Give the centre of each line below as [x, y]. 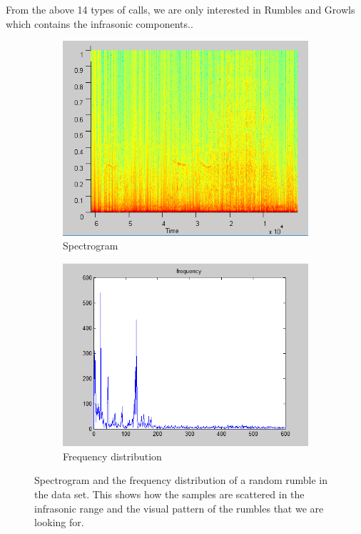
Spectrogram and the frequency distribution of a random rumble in [181, 480]
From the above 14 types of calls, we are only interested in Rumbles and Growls [180, 9]
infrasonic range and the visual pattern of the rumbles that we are [179, 508]
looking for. [59, 522]
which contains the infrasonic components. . [100, 23]
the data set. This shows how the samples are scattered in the [169, 494]
